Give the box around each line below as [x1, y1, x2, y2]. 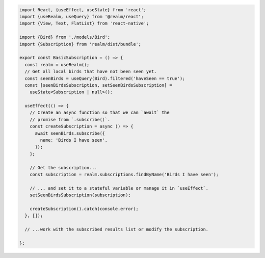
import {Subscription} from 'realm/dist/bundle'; [19, 41, 141, 47]
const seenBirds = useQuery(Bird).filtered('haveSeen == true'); [25, 76, 185, 81]
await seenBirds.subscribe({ [35, 130, 105, 136]
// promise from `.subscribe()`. [29, 117, 110, 122]
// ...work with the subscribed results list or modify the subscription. [25, 227, 209, 232]
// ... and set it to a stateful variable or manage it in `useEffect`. [29, 185, 209, 191]
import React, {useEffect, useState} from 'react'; [19, 7, 147, 12]
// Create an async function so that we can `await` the [29, 110, 170, 115]
